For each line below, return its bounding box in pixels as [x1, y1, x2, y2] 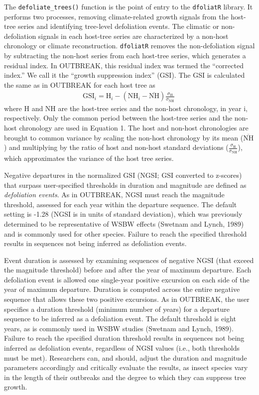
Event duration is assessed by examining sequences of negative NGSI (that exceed [4, 255, 254, 265]
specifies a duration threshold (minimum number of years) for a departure [4, 303, 230, 314]
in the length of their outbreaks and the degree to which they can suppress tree [4, 372, 246, 382]
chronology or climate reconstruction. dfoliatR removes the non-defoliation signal [4, 40, 255, 51]
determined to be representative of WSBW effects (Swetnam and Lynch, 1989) [4, 218, 244, 229]
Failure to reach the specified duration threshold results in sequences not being [4, 333, 245, 343]
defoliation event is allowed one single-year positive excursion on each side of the [4, 274, 250, 284]
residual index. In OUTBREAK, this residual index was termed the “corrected [4, 60, 244, 70]
